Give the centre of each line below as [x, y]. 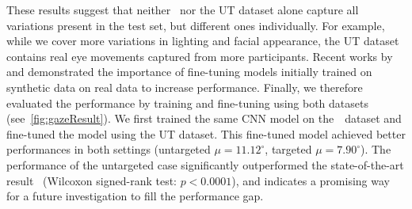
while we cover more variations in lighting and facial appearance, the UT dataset [203, 41]
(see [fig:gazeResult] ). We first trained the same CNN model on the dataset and [204, 118]
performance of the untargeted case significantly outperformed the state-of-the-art [205, 164]
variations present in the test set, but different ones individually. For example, [196, 25]
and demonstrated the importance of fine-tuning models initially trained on [189, 72]
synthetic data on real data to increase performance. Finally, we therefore [185, 87]
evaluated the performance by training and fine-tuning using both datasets [187, 103]
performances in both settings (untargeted [109, 149]
